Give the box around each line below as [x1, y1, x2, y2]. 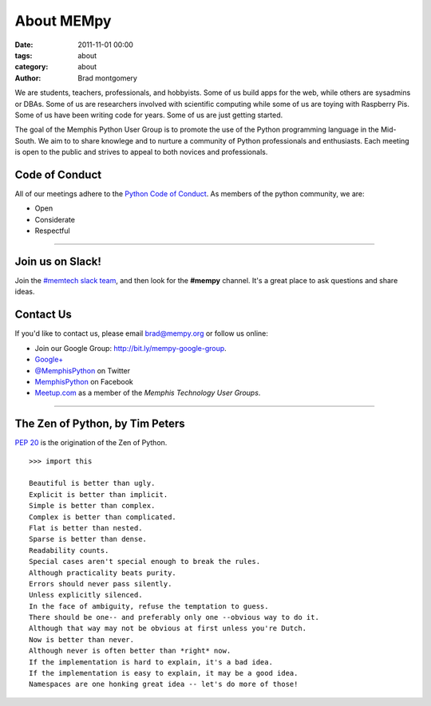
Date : [14, 40, 34, 49]
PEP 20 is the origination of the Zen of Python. [14, 438, 168, 448]
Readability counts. [29, 546, 109, 554]
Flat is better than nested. [29, 523, 143, 532]
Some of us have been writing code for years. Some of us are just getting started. [14, 110, 283, 120]
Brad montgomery [77, 73, 137, 83]
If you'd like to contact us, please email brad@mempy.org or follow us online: [14, 329, 269, 338]
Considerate [34, 215, 76, 224]
